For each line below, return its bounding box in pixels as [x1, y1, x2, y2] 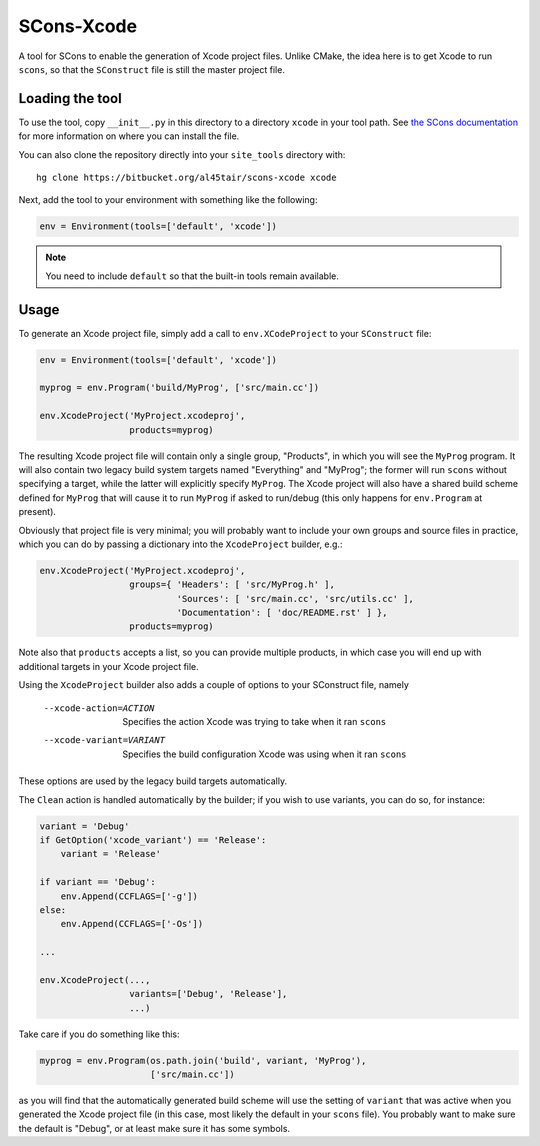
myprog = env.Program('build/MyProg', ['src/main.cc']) [39, 382, 320, 394]
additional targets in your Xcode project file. [18, 660, 199, 672]
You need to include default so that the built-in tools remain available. [45, 270, 339, 282]
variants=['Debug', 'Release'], [128, 988, 288, 1000]
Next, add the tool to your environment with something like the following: [18, 194, 318, 206]
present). [18, 506, 57, 518]
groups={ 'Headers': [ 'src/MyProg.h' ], [128, 579, 335, 590]
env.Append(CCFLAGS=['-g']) [60, 890, 199, 902]
